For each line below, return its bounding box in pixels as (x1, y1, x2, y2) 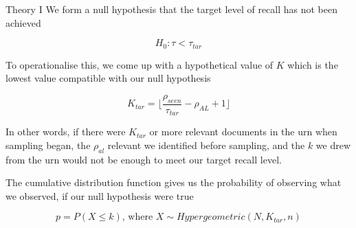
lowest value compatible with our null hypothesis (5, 71, 211, 85)
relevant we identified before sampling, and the (107, 137, 305, 152)
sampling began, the (5, 137, 91, 152)
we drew (315, 137, 351, 152)
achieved (5, 15, 41, 30)
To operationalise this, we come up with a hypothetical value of (5, 57, 274, 71)
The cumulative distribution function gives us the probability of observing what (5, 175, 342, 190)
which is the (287, 57, 338, 71)
